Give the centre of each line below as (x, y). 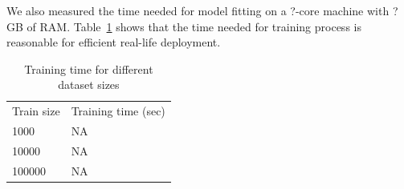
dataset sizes (89, 84)
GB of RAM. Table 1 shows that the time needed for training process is (184, 26)
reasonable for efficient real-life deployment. (114, 42)
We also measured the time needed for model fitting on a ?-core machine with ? (202, 10)
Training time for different (89, 68)
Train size (36, 111)
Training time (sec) (118, 111)
